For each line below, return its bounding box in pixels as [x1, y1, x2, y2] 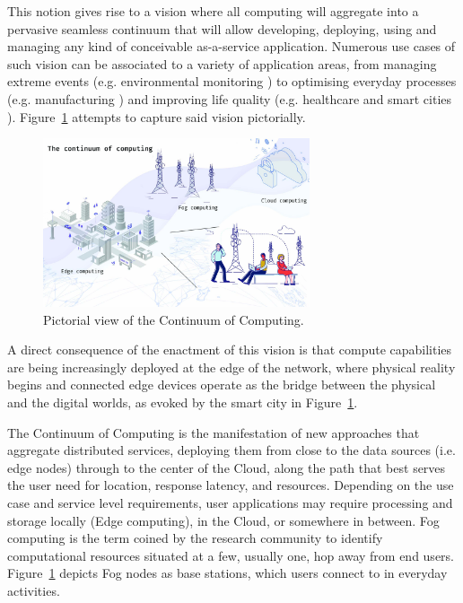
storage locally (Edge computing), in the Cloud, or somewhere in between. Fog [7, 511, 440, 529]
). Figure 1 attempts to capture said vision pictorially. [7, 107, 306, 126]
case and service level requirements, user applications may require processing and [7, 493, 453, 511]
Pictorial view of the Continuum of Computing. [43, 310, 304, 328]
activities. [7, 581, 60, 599]
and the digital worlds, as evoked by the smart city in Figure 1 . [7, 392, 358, 411]
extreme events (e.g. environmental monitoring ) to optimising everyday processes [7, 72, 457, 91]
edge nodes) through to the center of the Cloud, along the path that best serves [7, 458, 446, 476]
